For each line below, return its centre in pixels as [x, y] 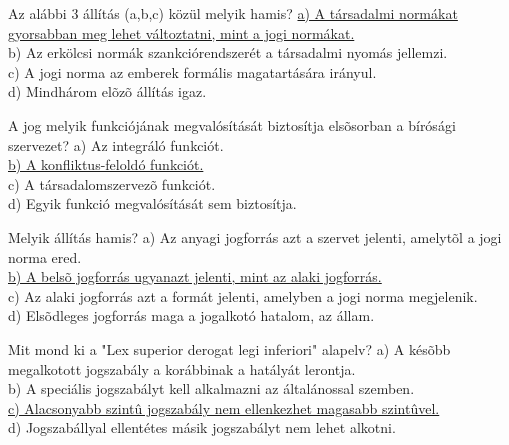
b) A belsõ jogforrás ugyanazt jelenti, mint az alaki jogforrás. [195, 276]
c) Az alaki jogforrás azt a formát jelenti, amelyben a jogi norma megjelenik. [243, 295]
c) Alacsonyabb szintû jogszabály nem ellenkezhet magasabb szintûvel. [224, 407]
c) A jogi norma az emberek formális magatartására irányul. [192, 71]
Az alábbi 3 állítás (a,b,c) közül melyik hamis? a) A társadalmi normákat [233, 13]
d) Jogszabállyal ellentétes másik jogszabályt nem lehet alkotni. [202, 427]
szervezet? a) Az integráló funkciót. [116, 144]
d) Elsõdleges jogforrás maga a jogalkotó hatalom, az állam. [191, 315]
